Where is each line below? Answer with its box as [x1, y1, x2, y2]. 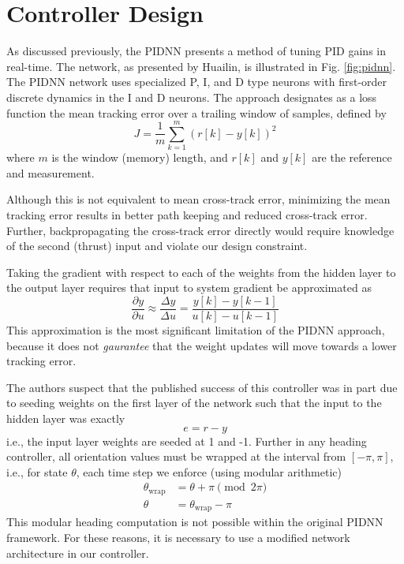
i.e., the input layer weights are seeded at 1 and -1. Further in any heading [6, 432, 367, 449]
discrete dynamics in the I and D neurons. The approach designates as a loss [6, 88, 377, 105]
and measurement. [6, 164, 95, 181]
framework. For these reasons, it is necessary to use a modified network [6, 529, 350, 545]
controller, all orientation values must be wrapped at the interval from [6, 448, 346, 465]
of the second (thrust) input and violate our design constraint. [6, 237, 308, 254]
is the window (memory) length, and [51, 149, 228, 166]
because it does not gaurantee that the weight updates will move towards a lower [6, 337, 397, 353]
